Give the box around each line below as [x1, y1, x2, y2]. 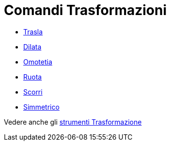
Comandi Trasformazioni [4, 2, 167, 18]
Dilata [23, 42, 42, 51]
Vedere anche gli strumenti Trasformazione [4, 117, 142, 126]
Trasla [23, 27, 43, 36]
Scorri [23, 87, 43, 96]
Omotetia [23, 57, 52, 66]
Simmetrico [23, 102, 60, 111]
